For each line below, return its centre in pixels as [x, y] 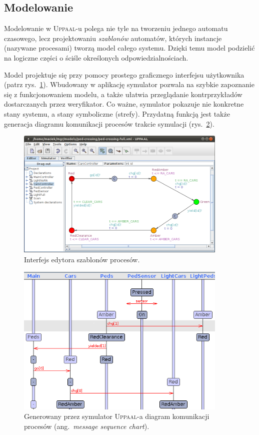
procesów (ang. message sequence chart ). [87, 426]
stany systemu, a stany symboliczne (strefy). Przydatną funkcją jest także [117, 113]
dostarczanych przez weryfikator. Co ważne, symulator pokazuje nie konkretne [124, 104]
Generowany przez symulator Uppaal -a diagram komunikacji [117, 416]
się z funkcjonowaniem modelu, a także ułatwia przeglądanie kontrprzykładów [123, 94]
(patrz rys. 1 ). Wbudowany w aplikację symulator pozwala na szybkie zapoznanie [129, 84]
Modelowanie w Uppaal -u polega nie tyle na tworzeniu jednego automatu [116, 28]
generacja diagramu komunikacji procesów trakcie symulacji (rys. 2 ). [109, 123]
